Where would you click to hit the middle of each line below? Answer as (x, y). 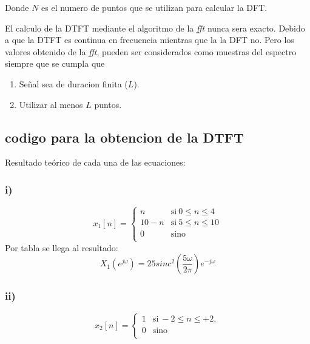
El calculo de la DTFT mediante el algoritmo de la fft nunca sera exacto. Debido (155, 28)
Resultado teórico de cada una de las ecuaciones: (95, 162)
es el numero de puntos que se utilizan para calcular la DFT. (154, 7)
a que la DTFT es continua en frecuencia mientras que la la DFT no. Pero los (150, 40)
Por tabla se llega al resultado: (62, 247)
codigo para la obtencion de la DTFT (124, 137)
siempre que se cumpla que (55, 63)
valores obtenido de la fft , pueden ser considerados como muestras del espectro (151, 51)
